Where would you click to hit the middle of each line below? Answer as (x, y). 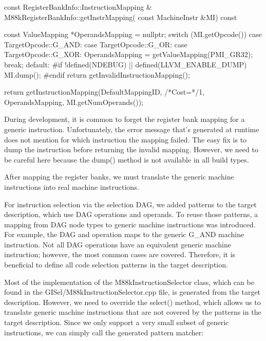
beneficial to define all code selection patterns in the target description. (116, 265)
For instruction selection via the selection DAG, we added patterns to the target (130, 204)
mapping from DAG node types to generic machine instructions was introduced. (130, 224)
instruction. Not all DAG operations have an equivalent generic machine (118, 244)
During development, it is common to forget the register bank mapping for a (125, 119)
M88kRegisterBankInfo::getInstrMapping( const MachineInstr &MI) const (121, 17)
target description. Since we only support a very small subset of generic (117, 322)
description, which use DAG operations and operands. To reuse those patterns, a (131, 214)
